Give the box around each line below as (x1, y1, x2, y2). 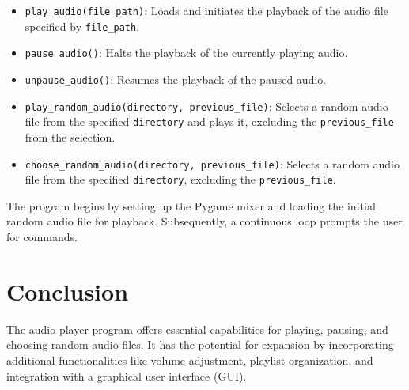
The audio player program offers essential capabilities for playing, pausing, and (6, 320, 388, 337)
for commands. (6, 229, 78, 245)
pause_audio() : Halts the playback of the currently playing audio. (25, 44, 348, 61)
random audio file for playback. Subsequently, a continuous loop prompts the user (6, 213, 403, 229)
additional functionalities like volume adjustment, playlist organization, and (6, 351, 373, 368)
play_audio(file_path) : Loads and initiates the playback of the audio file (25, 2, 388, 18)
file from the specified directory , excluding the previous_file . (25, 171, 336, 187)
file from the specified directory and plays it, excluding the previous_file (25, 113, 394, 130)
